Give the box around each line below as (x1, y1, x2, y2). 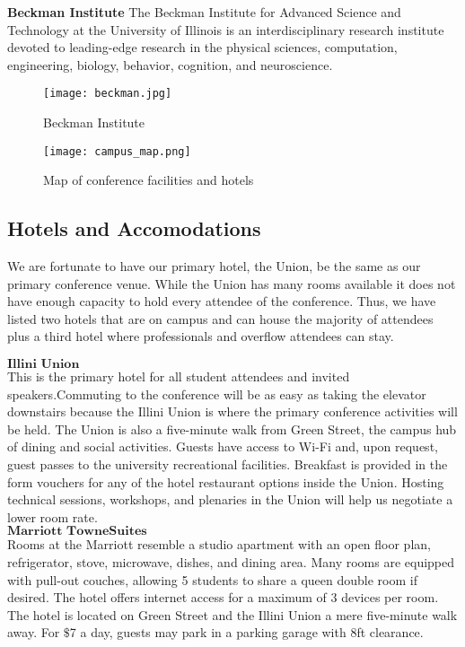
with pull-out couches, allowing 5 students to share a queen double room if (7, 570, 417, 589)
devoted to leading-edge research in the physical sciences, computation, (7, 38, 398, 57)
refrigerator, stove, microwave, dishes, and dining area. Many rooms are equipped (7, 552, 455, 571)
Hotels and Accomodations (7, 214, 261, 242)
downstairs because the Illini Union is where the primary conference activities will (7, 402, 458, 421)
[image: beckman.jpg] (43, 87, 172, 101)
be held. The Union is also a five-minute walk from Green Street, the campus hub (7, 419, 457, 438)
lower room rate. (7, 507, 98, 526)
